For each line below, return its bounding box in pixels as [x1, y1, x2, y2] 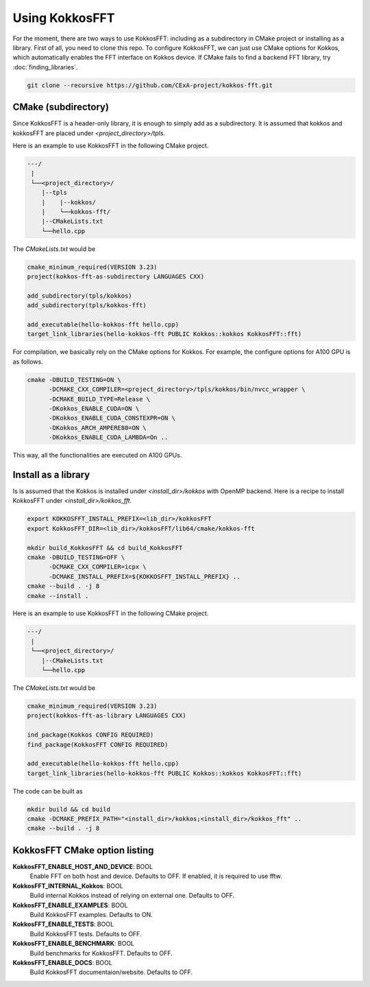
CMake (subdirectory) [12, 102, 110, 113]
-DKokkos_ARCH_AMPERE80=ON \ [49, 424, 147, 431]
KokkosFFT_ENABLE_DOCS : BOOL [12, 958, 112, 966]
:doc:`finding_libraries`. [12, 62, 78, 71]
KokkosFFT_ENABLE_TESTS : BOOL [12, 920, 114, 929]
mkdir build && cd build [27, 805, 111, 813]
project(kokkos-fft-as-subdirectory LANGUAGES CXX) [27, 273, 205, 281]
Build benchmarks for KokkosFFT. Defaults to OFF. [29, 949, 173, 957]
